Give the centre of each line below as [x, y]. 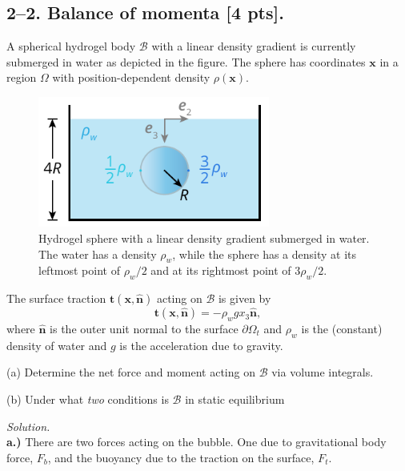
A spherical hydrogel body [71, 46]
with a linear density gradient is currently [254, 46]
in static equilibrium [235, 399]
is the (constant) [342, 328]
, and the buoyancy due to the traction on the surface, [181, 457]
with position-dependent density [131, 77]
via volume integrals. [323, 372]
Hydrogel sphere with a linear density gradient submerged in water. [204, 238]
